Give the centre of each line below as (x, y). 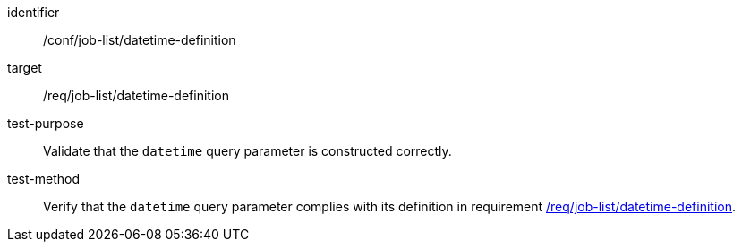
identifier (34, 12)
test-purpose (46, 123)
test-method (43, 179)
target (25, 68)
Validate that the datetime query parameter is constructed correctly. (247, 151)
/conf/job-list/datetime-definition (140, 40)
